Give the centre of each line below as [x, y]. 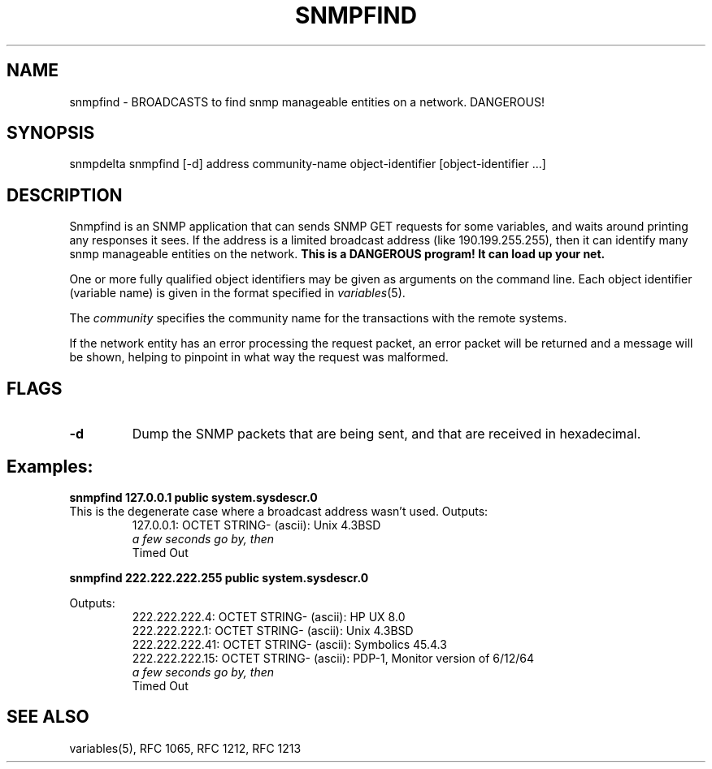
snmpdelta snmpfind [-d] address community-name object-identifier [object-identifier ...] [308, 164]
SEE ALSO [48, 717]
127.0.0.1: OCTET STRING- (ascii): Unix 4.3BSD [256, 525]
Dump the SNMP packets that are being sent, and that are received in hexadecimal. [386, 434]
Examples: [50, 466]
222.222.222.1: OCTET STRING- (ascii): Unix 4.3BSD [273, 630]
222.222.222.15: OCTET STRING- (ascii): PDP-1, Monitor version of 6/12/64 [333, 658]
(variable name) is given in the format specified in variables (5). [237, 293]
